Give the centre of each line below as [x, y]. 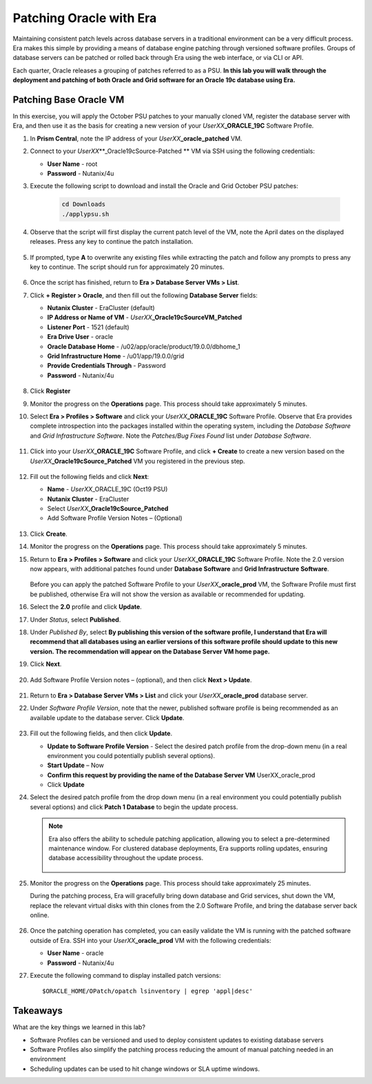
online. [40, 915]
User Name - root [72, 164]
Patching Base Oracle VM [69, 100]
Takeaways [38, 1011]
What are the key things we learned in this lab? [79, 1027]
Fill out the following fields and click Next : [90, 476]
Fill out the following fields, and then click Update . [101, 733]
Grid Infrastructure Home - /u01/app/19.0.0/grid [116, 356]
